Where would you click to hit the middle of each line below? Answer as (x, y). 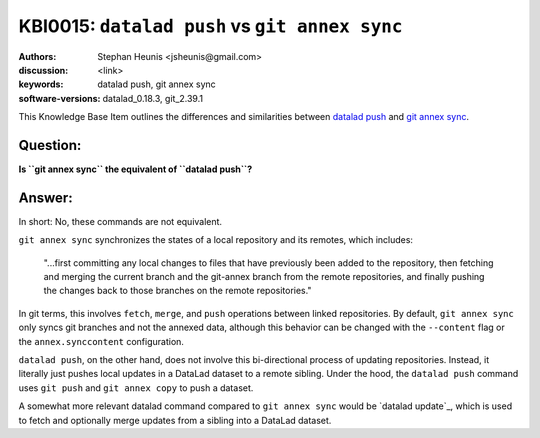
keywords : (41, 84)
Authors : (37, 56)
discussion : (43, 70)
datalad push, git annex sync (157, 84)
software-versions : (59, 98)
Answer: (46, 197)
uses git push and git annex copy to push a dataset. (136, 387)
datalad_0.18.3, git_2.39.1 (153, 98)
